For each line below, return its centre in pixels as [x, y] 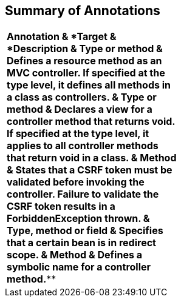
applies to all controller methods [83, 146]
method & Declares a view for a [80, 109]
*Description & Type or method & [85, 49]
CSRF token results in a [61, 206]
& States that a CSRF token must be [90, 170]
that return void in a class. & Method [92, 158]
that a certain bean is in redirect [81, 243]
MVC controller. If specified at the [86, 73]
